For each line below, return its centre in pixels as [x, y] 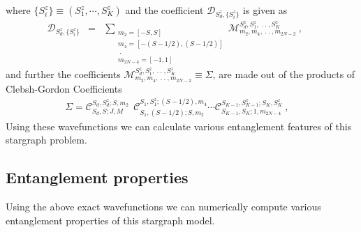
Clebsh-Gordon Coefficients [64, 88]
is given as [265, 10]
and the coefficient [164, 10]
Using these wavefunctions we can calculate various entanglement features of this [179, 126]
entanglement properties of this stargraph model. [110, 220]
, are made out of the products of [284, 74]
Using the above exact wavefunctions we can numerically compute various [163, 207]
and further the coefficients [63, 74]
